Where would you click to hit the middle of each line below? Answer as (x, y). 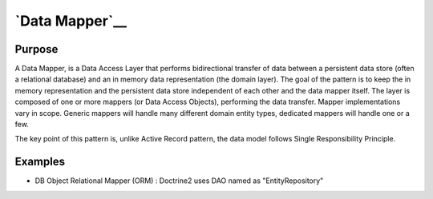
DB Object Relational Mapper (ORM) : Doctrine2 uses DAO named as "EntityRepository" (179, 181)
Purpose (36, 49)
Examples (40, 162)
